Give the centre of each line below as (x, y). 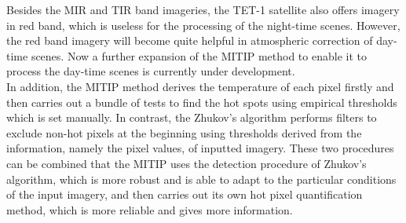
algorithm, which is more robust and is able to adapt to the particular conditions (201, 179)
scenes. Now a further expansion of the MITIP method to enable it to (199, 55)
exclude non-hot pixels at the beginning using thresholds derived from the (184, 132)
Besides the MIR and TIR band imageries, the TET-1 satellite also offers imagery (203, 9)
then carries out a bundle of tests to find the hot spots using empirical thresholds (202, 102)
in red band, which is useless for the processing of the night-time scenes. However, (203, 25)
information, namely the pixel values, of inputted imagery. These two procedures (200, 148)
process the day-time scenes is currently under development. (151, 71)
